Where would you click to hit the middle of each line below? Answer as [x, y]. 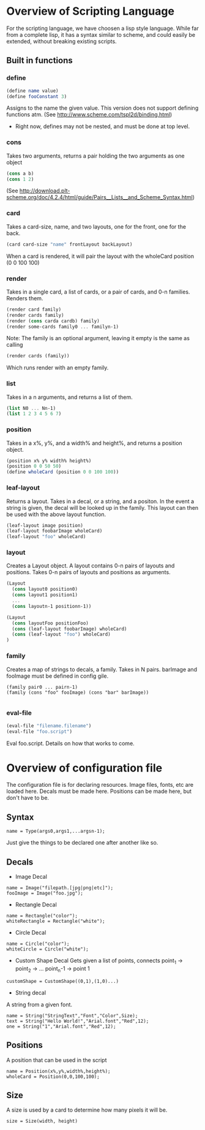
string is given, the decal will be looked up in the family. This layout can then [102, 507]
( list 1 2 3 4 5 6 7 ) [34, 414]
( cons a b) [20, 173]
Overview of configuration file [84, 768]
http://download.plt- [45, 191]
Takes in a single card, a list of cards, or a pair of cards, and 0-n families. [98, 292]
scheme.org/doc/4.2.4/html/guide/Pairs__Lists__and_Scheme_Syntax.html [99, 197]
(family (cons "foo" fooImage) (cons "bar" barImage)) [78, 692]
